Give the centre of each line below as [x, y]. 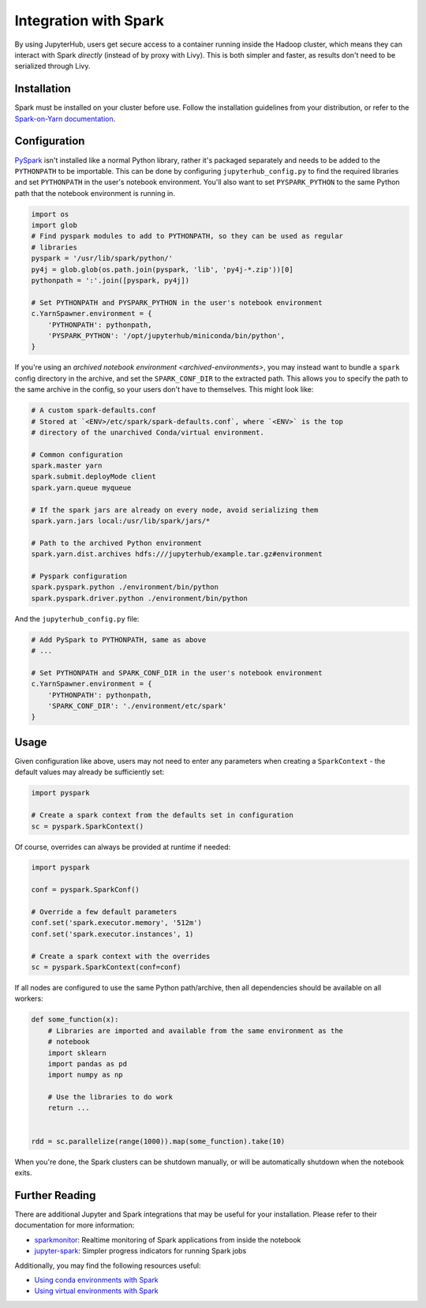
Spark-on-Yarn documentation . [65, 118]
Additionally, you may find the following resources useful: [108, 1265]
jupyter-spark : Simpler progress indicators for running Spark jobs [140, 1251]
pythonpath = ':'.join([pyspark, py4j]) [110, 281]
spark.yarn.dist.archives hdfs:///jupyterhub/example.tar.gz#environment [177, 554]
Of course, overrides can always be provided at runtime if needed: [123, 847]
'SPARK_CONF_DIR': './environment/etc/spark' [137, 706]
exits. [23, 1173]
